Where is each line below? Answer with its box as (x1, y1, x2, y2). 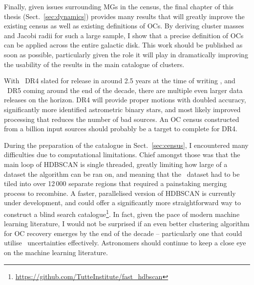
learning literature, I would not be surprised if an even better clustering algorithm (4, 218, 250, 229)
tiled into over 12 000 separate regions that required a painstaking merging (4, 178, 227, 189)
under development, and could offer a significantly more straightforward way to (4, 197, 241, 208)
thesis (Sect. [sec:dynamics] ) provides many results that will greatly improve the (4, 11, 245, 21)
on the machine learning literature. (4, 247, 108, 257)
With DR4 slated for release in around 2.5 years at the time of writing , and (4, 75, 235, 86)
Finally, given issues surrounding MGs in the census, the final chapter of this (4, 1, 234, 11)
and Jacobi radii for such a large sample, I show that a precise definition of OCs (4, 30, 244, 40)
